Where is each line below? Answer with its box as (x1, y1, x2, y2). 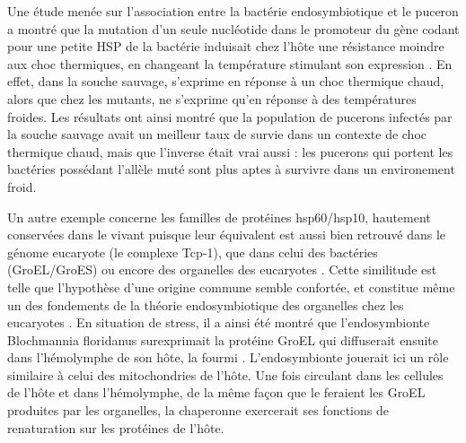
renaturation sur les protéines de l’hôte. (7, 418, 224, 437)
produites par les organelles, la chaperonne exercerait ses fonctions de (7, 401, 389, 420)
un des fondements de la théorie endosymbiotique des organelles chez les (7, 295, 404, 314)
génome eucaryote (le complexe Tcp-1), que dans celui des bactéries (7, 242, 378, 261)
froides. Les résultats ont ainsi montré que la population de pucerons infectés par (7, 107, 453, 126)
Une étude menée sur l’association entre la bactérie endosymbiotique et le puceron (7, 2, 459, 20)
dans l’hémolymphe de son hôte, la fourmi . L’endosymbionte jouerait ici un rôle (7, 348, 449, 367)
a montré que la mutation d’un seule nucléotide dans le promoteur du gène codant (7, 19, 460, 38)
